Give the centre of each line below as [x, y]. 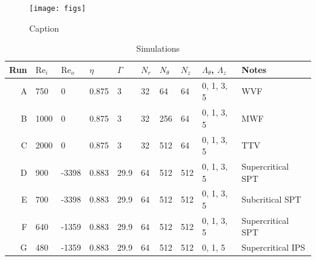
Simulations [158, 48]
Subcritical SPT [271, 199]
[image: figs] [58, 9]
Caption [44, 28]
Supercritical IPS [273, 247]
